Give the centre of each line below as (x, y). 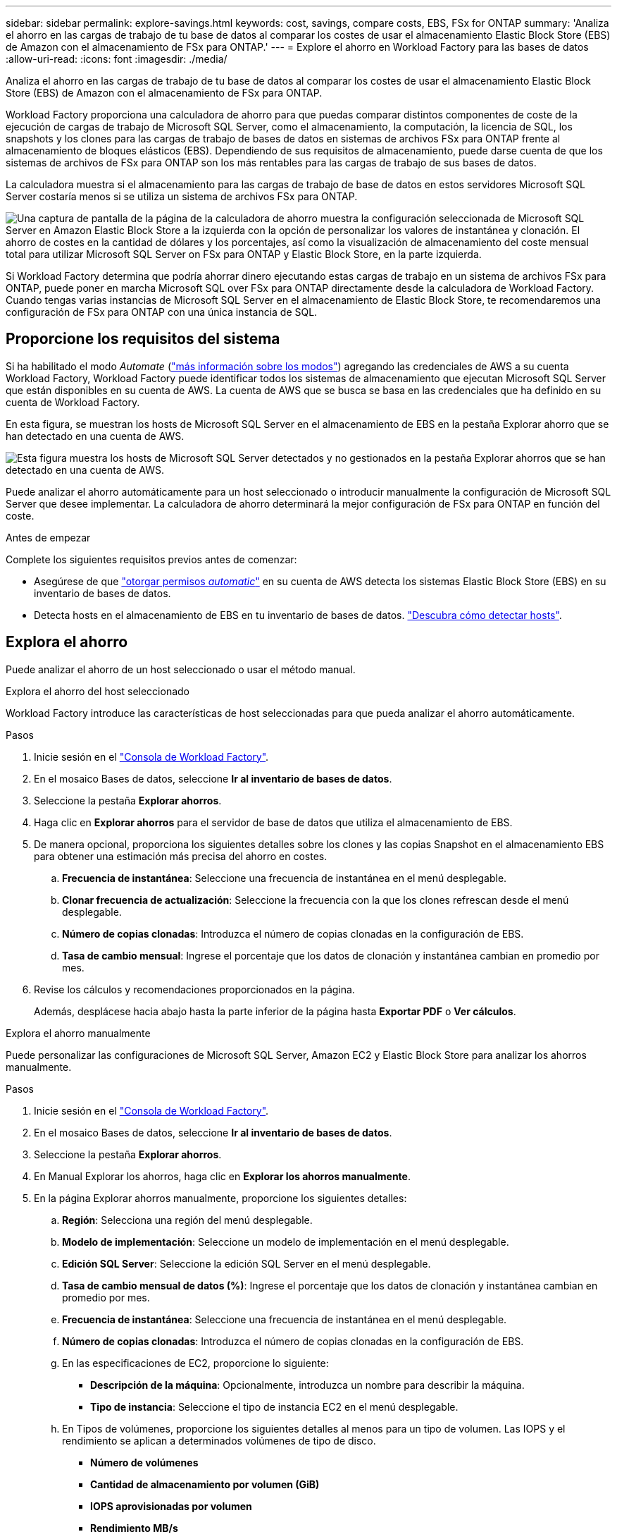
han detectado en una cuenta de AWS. (95, 436)
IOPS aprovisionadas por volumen (171, 1506)
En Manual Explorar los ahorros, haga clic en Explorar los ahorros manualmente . (222, 1176)
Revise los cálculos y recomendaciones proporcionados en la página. (194, 989)
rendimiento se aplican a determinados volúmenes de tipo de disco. (219, 1440)
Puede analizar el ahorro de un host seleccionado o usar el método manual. (181, 669)
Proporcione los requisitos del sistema (143, 339)
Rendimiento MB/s (134, 1528)
